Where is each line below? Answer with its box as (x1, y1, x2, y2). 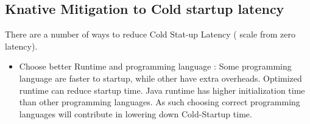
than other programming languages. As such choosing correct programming (19, 96, 300, 108)
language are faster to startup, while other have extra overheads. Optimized (19, 71, 302, 84)
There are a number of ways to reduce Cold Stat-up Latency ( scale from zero (5, 28, 295, 41)
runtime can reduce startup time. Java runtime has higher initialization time (19, 83, 305, 96)
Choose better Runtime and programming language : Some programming (19, 60, 292, 73)
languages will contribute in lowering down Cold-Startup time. (19, 107, 252, 120)
